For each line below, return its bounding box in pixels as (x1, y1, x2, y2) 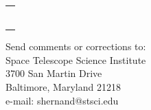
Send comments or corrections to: (5, 39, 146, 54)
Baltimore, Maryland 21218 (5, 80, 121, 94)
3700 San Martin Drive (5, 66, 102, 80)
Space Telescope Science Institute (5, 52, 146, 67)
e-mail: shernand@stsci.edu (5, 93, 119, 107)
